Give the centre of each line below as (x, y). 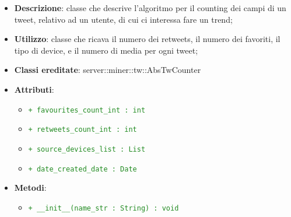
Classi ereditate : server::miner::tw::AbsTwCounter (108, 70)
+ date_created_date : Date (83, 169)
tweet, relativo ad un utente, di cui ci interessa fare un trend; (123, 19)
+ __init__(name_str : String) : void (104, 208)
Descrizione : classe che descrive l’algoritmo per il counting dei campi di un (150, 8)
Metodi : (30, 188)
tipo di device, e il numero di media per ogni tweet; (106, 50)
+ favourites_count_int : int (87, 110)
